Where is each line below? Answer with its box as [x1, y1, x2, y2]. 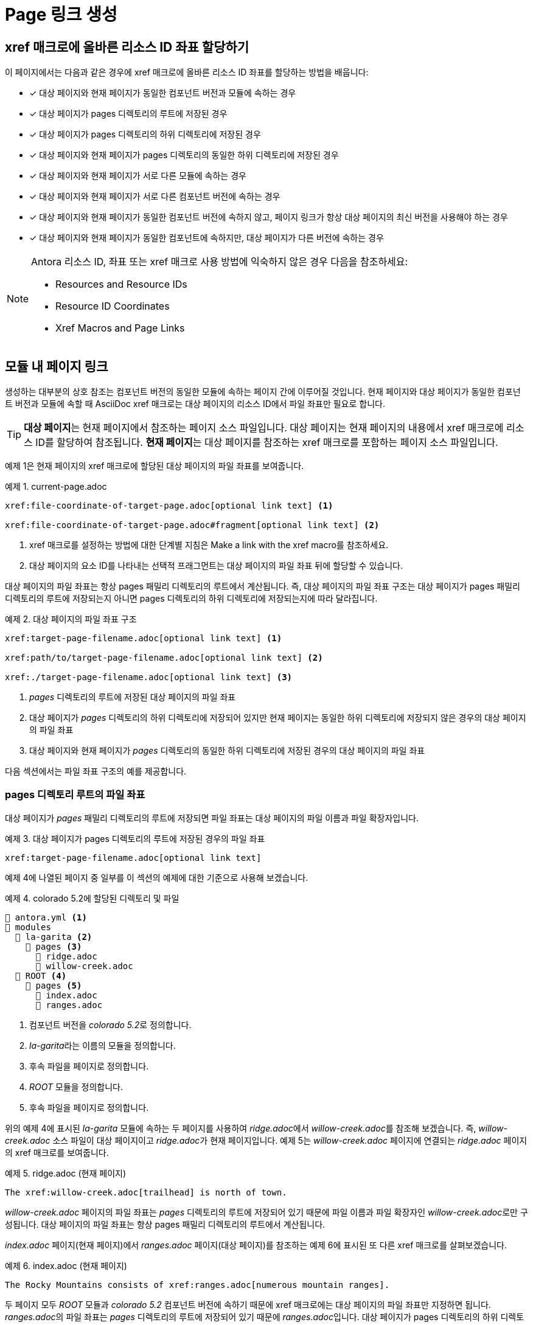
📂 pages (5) [25, 980, 82, 990]
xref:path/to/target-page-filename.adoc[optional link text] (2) [5, 653, 323, 663]
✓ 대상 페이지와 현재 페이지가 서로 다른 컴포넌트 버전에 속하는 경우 [29, 191, 280, 202]
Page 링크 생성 [5, 4, 117, 25]
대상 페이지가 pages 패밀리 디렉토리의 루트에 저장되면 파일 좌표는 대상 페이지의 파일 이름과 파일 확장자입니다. [5, 812, 419, 823]
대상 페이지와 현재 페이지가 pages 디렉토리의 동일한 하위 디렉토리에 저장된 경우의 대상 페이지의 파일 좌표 [29, 745, 425, 756]
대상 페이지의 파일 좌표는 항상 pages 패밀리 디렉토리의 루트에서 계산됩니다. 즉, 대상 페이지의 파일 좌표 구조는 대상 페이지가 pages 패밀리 [5, 581, 520, 592]
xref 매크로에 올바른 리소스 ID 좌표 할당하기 [5, 39, 249, 55]
